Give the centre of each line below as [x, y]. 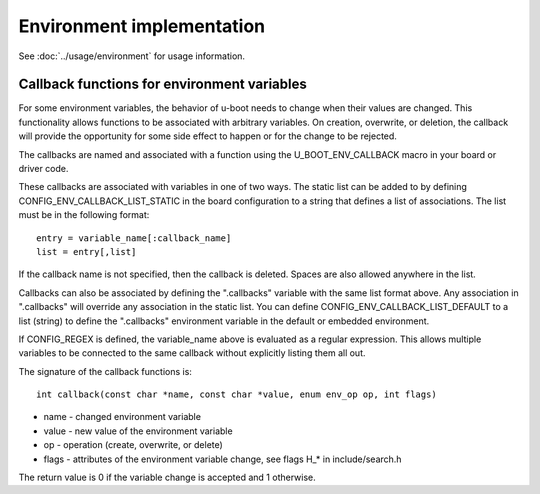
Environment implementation [142, 26]
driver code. [43, 169]
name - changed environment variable [122, 417]
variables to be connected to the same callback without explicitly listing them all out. [192, 353]
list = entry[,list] [86, 251]
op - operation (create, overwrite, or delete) [133, 445]
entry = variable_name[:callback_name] [134, 238]
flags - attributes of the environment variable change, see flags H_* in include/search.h [222, 459]
